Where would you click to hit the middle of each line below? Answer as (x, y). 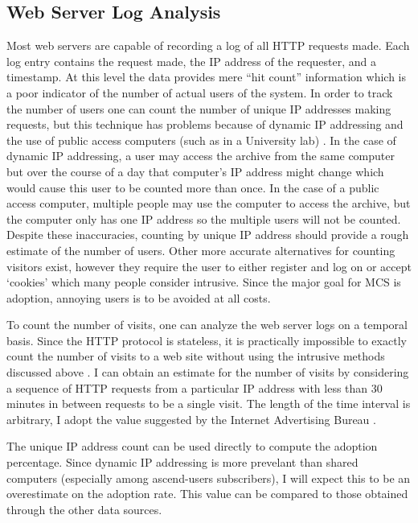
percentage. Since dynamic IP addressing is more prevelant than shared (182, 462)
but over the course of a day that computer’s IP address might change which (195, 171)
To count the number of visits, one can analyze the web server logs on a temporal (207, 325)
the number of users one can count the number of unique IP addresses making (199, 108)
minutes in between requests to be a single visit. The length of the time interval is (209, 404)
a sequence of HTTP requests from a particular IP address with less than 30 (195, 387)
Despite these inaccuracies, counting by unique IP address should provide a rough (208, 235)
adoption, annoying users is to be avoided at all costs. (139, 297)
